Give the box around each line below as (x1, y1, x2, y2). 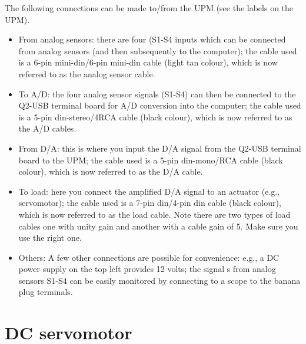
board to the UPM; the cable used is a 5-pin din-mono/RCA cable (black (18, 153, 283, 166)
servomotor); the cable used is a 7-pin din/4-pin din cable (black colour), (18, 196, 281, 209)
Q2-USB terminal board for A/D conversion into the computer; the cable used (18, 99, 301, 112)
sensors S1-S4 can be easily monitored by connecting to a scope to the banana (18, 274, 301, 286)
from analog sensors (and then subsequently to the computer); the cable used (18, 44, 297, 57)
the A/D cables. (18, 122, 76, 135)
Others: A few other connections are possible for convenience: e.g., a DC (18, 251, 280, 263)
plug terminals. (18, 286, 73, 298)
